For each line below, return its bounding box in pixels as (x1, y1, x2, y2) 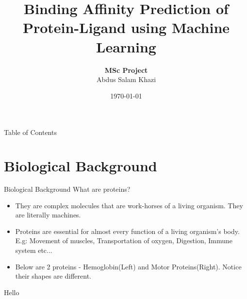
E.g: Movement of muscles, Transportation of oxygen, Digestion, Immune (15, 235, 233, 246)
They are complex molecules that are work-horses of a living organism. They (15, 200, 243, 210)
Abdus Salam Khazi (96, 74, 156, 84)
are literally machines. (15, 210, 81, 220)
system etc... (15, 245, 52, 255)
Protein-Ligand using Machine (22, 17, 230, 37)
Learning (96, 36, 156, 56)
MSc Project (104, 65, 148, 75)
